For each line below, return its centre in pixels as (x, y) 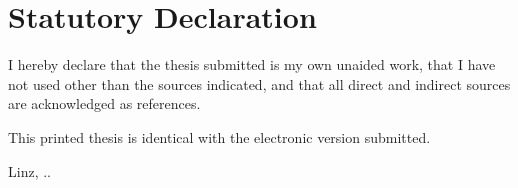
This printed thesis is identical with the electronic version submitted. (219, 136)
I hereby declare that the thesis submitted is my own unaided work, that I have (252, 64)
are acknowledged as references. (104, 103)
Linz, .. (29, 170)
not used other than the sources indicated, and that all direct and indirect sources (259, 83)
